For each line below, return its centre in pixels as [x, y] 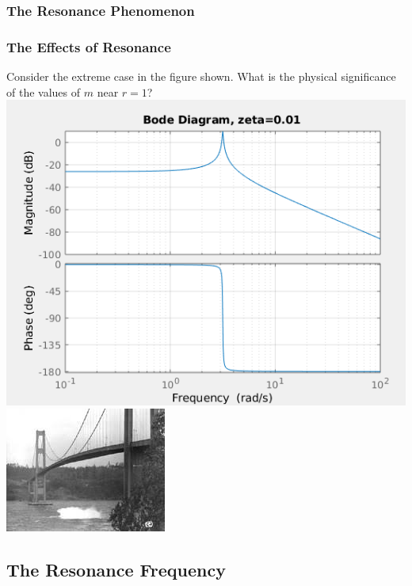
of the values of [44, 91]
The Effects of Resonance [89, 46]
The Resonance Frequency [116, 570]
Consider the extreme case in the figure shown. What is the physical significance [201, 76]
